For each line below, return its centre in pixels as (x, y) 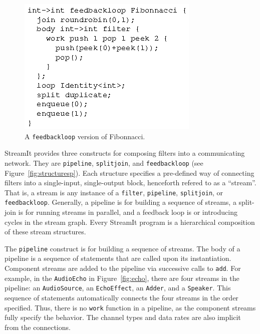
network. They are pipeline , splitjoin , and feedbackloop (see (104, 162)
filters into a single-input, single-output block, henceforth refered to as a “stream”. (131, 183)
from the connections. (38, 327)
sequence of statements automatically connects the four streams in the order (121, 297)
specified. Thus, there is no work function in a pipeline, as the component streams (130, 307)
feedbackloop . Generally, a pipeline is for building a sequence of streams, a (120, 202)
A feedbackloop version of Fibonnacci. (85, 136)
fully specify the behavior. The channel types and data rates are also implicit (123, 317)
